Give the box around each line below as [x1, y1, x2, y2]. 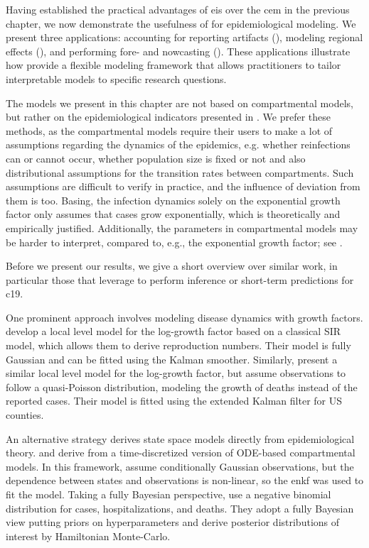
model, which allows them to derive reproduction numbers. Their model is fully [6, 338, 351, 353]
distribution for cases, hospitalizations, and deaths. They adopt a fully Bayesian [6, 500, 354, 515]
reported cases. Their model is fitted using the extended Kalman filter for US [6, 393, 343, 408]
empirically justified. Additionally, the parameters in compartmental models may [6, 220, 358, 235]
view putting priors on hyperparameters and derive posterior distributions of [6, 515, 340, 530]
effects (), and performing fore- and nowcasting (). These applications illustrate [6, 43, 351, 58]
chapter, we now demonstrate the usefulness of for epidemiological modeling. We [6, 16, 356, 31]
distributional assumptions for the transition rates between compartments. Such [6, 165, 354, 180]
